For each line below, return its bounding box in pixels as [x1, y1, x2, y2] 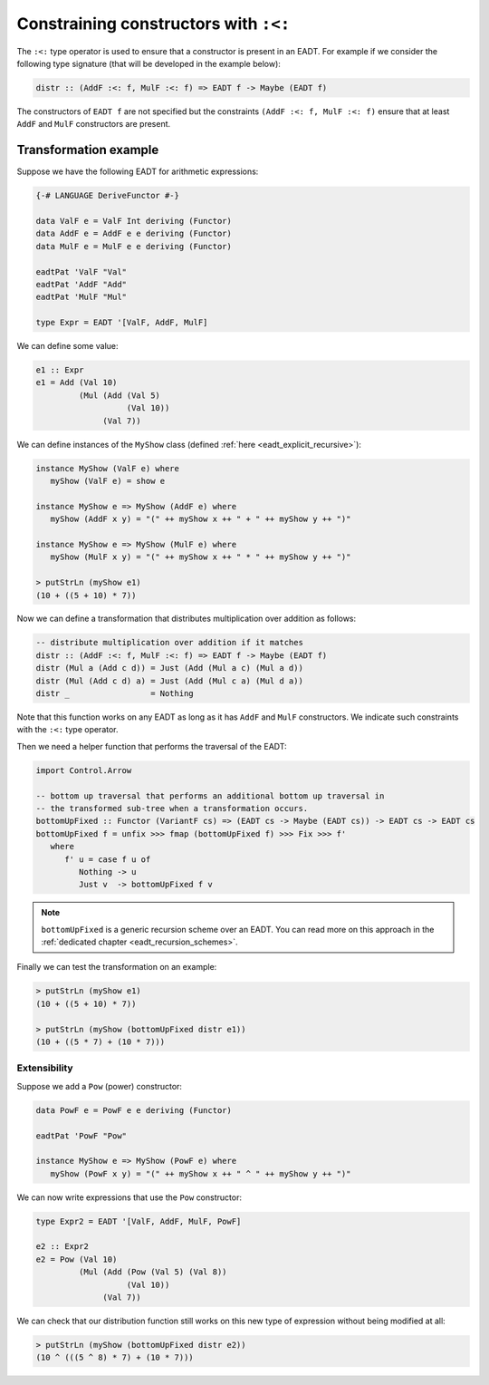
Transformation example [16, 142, 159, 158]
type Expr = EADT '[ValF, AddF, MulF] [35, 317, 208, 328]
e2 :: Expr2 [35, 1242, 90, 1252]
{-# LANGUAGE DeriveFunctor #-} [35, 190, 180, 201]
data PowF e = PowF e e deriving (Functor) [35, 1105, 233, 1115]
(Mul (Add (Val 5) [78, 390, 160, 401]
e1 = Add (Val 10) [35, 377, 118, 388]
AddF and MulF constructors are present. [16, 119, 171, 130]
